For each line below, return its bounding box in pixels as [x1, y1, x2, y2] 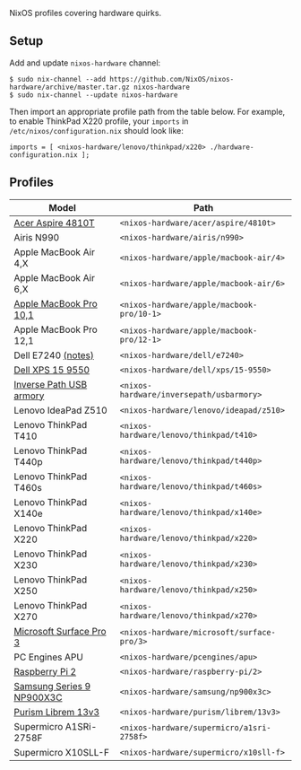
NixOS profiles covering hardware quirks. [9, 8, 162, 18]
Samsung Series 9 [13, 679, 91, 692]
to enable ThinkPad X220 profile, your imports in [9, 116, 189, 127]
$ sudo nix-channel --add [9, 74, 106, 83]
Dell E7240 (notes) [13, 349, 94, 362]
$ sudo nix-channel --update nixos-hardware [9, 90, 178, 100]
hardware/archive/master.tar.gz [9, 83, 130, 92]
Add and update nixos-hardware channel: [9, 57, 161, 68]
